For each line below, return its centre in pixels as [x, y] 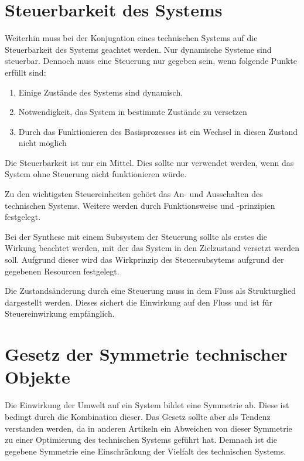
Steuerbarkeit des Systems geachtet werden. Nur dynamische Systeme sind [138, 49]
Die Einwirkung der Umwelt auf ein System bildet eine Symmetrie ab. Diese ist [147, 405]
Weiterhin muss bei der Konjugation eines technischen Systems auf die [131, 38]
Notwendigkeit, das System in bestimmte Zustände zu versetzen [133, 112]
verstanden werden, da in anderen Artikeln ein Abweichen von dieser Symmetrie [148, 428]
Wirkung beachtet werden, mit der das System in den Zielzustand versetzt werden [152, 248]
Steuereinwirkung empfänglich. [60, 313]
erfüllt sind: [25, 72]
